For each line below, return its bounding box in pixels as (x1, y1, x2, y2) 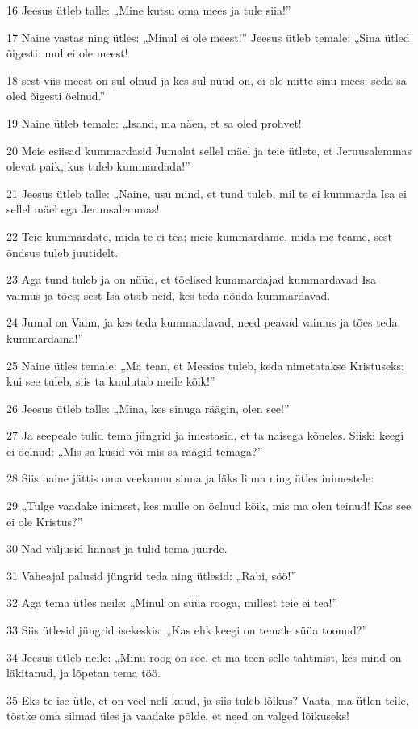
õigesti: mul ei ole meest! (6, 44, 128, 61)
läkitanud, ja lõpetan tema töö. (6, 664, 161, 681)
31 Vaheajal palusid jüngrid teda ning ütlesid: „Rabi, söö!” (6, 567, 297, 584)
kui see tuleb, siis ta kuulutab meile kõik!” (6, 373, 215, 390)
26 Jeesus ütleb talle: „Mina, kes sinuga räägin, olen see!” (6, 399, 290, 416)
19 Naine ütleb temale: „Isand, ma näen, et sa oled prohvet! (6, 114, 302, 131)
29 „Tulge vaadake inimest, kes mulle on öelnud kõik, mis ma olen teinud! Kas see (6, 497, 412, 514)
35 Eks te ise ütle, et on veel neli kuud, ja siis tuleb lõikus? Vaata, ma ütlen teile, (6, 691, 409, 708)
